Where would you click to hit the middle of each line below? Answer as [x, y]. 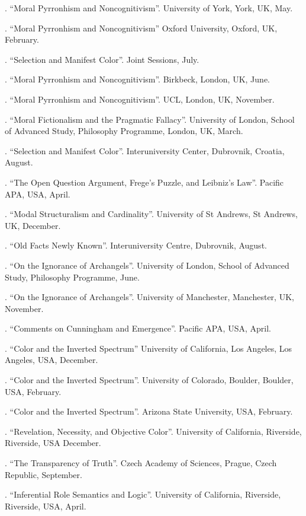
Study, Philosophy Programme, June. [72, 277]
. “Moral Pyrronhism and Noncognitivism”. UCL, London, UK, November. [140, 99]
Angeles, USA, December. [51, 360]
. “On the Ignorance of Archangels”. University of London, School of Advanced [147, 265]
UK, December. [33, 225]
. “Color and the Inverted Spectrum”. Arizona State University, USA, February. [149, 411]
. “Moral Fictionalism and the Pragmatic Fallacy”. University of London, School [150, 119]
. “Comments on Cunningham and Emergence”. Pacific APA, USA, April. [138, 328]
